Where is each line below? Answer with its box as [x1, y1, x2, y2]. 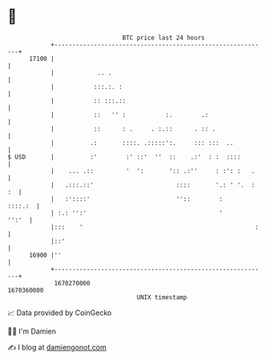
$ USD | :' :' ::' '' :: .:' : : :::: [7, 152, 241, 161]
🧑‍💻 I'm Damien [7, 326, 57, 336]
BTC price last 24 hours [122, 34, 205, 42]
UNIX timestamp [136, 293, 187, 301]
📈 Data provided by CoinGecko [7, 308, 112, 318]
